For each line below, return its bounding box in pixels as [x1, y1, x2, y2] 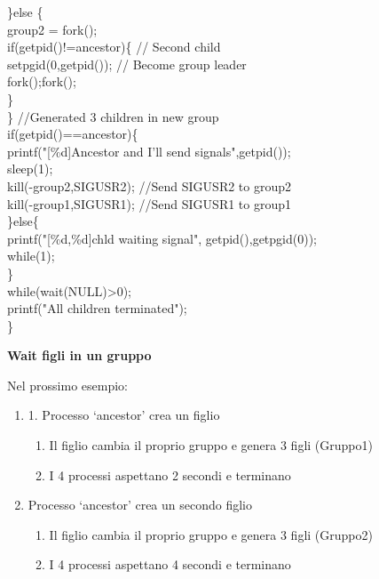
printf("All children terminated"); [7, 299, 187, 318]
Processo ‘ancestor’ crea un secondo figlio [28, 495, 253, 514]
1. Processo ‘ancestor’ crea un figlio [28, 406, 220, 424]
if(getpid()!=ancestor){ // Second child [7, 37, 221, 56]
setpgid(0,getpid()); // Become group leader [7, 54, 247, 73]
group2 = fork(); [7, 20, 98, 38]
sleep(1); [7, 159, 53, 178]
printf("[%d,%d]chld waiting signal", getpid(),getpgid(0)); [7, 229, 318, 247]
